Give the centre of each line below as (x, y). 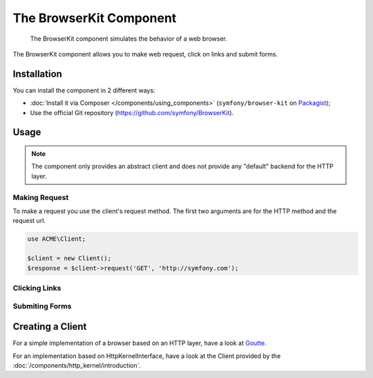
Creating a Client (50, 327)
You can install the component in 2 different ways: (84, 90)
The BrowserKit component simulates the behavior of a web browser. (129, 39)
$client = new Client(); (69, 258)
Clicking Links (37, 288)
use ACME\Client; (57, 239)
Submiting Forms (42, 306)
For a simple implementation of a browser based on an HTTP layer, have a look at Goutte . (140, 343)
